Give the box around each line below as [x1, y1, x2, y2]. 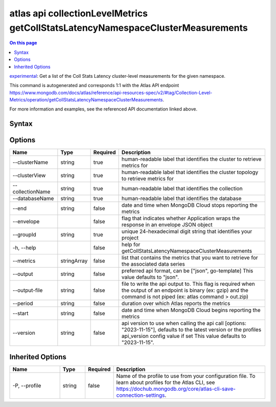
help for [121, 241, 141, 248]
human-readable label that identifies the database [121, 195, 242, 202]
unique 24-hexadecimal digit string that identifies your [121, 228, 252, 235]
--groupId [12, 231, 36, 238]
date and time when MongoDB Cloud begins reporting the [121, 307, 261, 314]
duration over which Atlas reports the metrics [121, 300, 231, 307]
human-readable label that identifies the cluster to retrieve [121, 156, 262, 163]
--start [12, 310, 29, 317]
